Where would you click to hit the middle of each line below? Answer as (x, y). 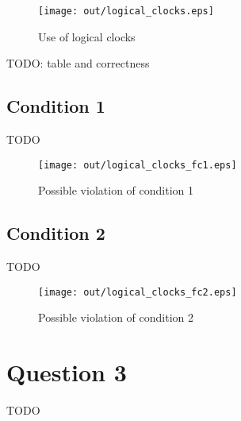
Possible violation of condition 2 (116, 317)
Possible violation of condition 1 (116, 190)
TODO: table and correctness (78, 63)
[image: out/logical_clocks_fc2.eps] (138, 292)
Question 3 (67, 372)
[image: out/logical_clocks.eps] (126, 11)
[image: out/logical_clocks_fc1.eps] (138, 165)
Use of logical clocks (87, 36)
